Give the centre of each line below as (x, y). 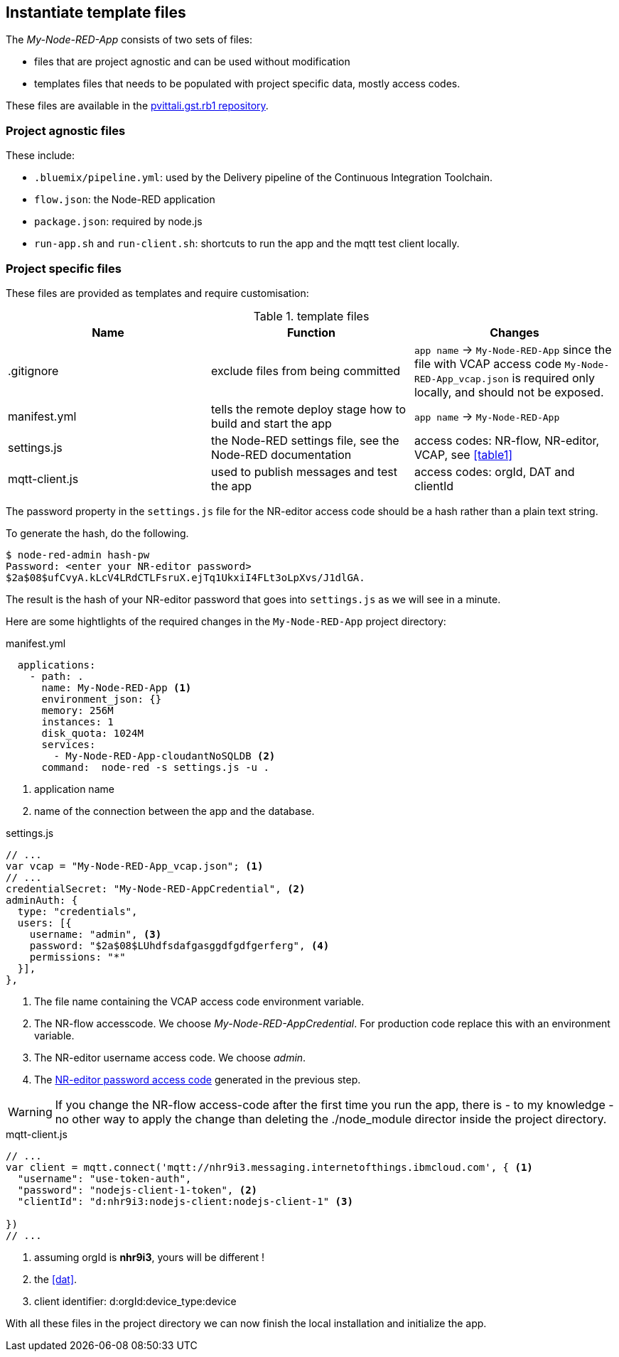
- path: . (56, 676)
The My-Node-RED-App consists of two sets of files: (129, 40)
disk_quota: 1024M (92, 733)
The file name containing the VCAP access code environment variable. (199, 1001)
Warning (30, 1112)
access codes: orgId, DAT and (494, 471)
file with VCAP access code (488, 363)
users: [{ (44, 923)
